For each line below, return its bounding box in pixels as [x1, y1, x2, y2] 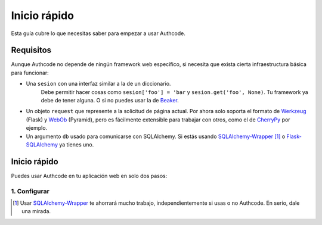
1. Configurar [11, 187, 50, 195]
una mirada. [21, 208, 51, 215]
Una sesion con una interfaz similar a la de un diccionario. [26, 80, 171, 87]
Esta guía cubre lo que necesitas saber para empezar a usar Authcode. [11, 30, 186, 37]
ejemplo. [26, 124, 48, 132]
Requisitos [11, 45, 52, 55]
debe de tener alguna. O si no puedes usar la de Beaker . [41, 97, 179, 104]
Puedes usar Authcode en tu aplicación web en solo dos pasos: [11, 172, 168, 179]
